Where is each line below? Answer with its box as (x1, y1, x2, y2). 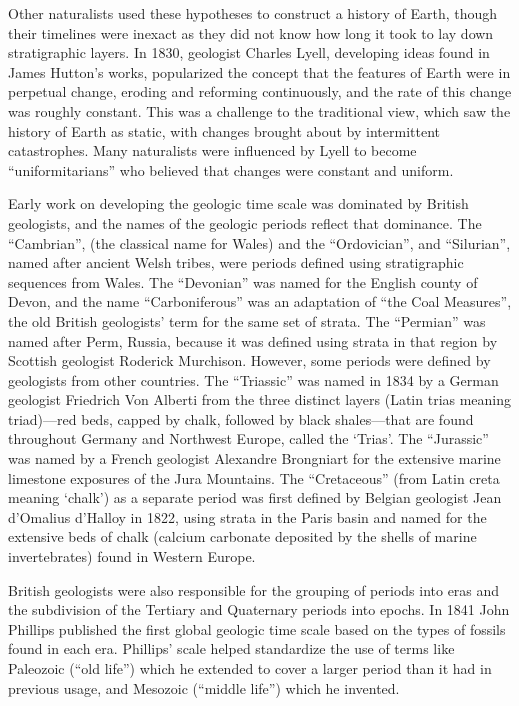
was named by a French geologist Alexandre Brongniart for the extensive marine (8, 448, 501, 469)
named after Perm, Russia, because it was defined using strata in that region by (8, 330, 498, 351)
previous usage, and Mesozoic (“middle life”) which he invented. (8, 677, 400, 698)
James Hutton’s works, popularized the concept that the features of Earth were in (8, 61, 511, 82)
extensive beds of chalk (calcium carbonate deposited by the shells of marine (8, 526, 477, 547)
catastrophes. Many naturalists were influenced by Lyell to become (8, 140, 417, 161)
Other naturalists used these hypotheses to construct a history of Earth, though (8, 3, 498, 23)
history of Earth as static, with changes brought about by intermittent (8, 120, 440, 141)
